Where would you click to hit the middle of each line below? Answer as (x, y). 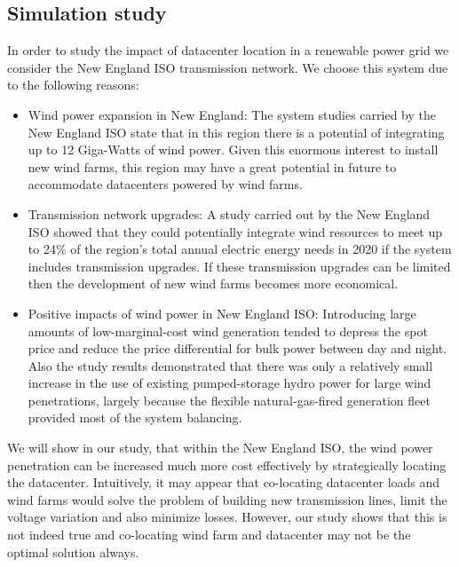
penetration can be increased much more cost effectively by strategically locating (227, 465)
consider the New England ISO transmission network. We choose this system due (228, 67)
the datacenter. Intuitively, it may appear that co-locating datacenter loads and (224, 482)
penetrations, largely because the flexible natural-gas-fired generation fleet (229, 400)
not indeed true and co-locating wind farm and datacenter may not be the (209, 535)
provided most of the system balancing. (135, 417)
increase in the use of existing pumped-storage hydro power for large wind (229, 383)
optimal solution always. (73, 551)
